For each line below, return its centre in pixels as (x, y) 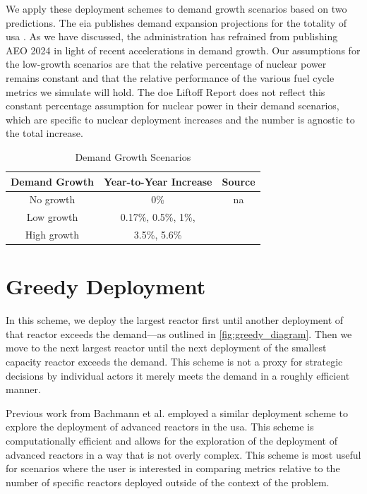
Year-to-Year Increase (158, 181)
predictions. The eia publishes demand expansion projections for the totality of (176, 22)
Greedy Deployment (106, 286)
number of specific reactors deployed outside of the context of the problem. (168, 482)
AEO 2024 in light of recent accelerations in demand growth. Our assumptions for (183, 50)
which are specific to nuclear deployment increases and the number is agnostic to (180, 119)
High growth (52, 235)
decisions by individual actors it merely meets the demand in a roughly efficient (178, 375)
